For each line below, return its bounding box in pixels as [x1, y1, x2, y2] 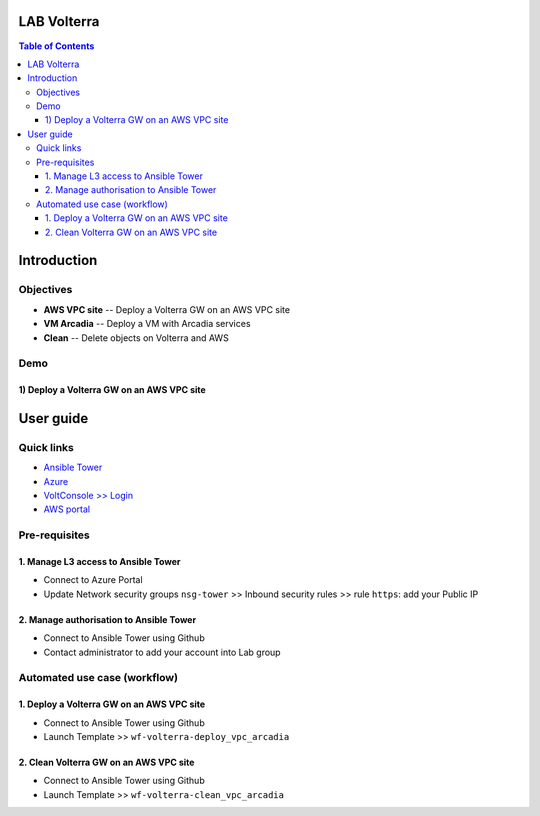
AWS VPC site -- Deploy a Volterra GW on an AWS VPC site [43, 303, 290, 315]
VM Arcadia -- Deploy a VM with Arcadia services [43, 318, 251, 330]
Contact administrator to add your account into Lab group [43, 646, 281, 658]
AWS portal [43, 503, 90, 515]
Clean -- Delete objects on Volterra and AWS [43, 331, 229, 344]
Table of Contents [18, 40, 95, 52]
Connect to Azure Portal [43, 574, 144, 586]
